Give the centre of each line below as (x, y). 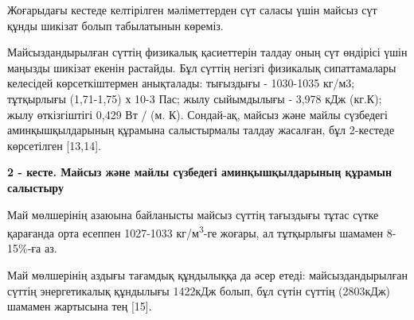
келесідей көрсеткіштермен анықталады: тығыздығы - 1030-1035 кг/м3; (181, 83)
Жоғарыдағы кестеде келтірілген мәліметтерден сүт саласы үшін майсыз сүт (192, 10)
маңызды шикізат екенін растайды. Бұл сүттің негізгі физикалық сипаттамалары (202, 67)
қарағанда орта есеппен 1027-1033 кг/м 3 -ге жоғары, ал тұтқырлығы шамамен (195, 231)
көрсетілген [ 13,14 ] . (54, 145)
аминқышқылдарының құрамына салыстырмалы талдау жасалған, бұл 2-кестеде (201, 130)
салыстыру (35, 187)
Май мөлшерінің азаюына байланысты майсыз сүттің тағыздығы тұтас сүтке (193, 214)
